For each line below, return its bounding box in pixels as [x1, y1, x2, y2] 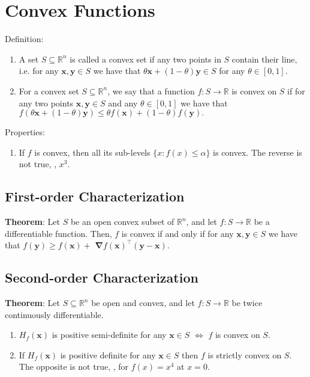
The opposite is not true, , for [19, 360, 129, 373]
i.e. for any [19, 64, 59, 77]
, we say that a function [107, 84, 195, 97]
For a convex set [19, 84, 79, 97]
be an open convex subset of [70, 215, 174, 228]
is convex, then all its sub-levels [34, 146, 151, 158]
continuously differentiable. [5, 308, 104, 320]
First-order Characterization [5, 187, 185, 206]
